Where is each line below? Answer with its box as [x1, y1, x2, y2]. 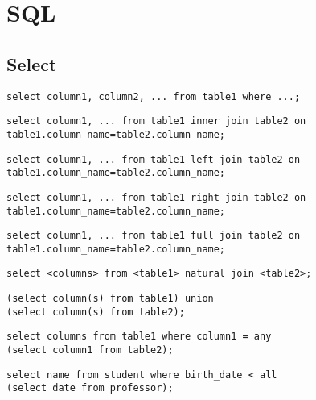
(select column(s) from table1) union [6, 293, 214, 305]
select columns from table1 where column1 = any [6, 331, 272, 343]
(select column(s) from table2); [6, 306, 185, 318]
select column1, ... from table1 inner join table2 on [6, 115, 306, 127]
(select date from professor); [6, 382, 174, 394]
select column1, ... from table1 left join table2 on [6, 153, 301, 165]
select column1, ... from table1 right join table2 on [6, 191, 306, 203]
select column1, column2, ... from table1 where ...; [6, 90, 301, 102]
